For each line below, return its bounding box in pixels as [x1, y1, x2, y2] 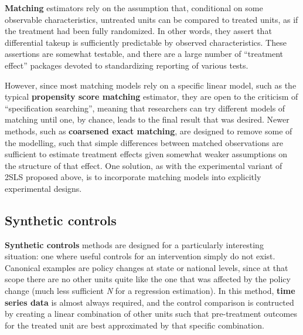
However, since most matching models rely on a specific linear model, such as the [5, 79, 297, 91]
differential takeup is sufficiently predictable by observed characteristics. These [5, 36, 287, 48]
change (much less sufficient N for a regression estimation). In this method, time [5, 285, 295, 297]
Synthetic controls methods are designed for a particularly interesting [5, 238, 264, 251]
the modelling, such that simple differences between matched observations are [5, 136, 283, 148]
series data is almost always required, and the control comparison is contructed [5, 296, 294, 308]
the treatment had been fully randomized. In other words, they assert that [5, 25, 272, 37]
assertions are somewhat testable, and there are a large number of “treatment [5, 48, 284, 60]
